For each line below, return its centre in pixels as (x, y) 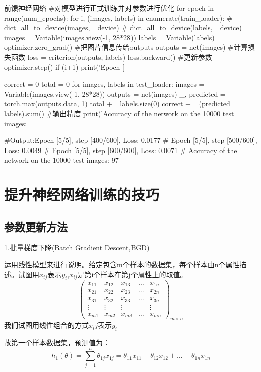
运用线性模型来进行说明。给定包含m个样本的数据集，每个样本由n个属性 (122, 265)
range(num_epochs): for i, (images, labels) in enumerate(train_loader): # (118, 17)
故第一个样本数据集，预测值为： (57, 343)
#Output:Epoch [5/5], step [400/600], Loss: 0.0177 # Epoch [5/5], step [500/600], (131, 140)
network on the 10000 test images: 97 (61, 160)
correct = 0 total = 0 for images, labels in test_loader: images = (104, 84)
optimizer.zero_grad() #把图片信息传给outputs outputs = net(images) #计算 (126, 47)
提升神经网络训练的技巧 (82, 195)
